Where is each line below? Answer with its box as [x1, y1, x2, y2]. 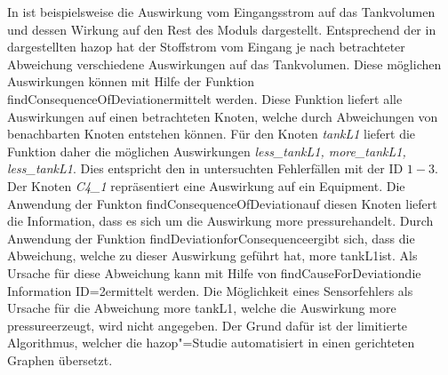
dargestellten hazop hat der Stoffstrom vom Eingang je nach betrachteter [7, 37, 405, 56]
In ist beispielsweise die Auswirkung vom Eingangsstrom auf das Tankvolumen [7, 3, 436, 20]
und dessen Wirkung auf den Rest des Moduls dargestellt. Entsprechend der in [7, 20, 436, 38]
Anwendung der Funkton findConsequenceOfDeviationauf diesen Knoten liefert [7, 194, 437, 212]
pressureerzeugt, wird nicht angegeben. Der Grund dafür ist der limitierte [7, 315, 408, 334]
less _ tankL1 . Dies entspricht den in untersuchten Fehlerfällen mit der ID [7, 159, 404, 178]
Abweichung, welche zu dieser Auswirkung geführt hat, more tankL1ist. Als [7, 246, 418, 265]
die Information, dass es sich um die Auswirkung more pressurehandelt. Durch [7, 211, 434, 230]
